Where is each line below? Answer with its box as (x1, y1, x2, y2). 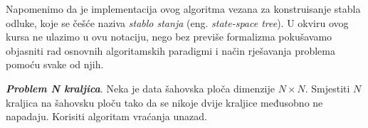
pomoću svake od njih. (6, 57, 104, 72)
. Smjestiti (305, 80, 350, 95)
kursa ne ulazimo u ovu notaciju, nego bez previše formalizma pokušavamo (6, 29, 332, 44)
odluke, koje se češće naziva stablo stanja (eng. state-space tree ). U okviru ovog (6, 15, 349, 30)
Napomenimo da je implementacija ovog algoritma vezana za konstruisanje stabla (6, 1, 361, 16)
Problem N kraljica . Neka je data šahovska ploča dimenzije (6, 80, 275, 95)
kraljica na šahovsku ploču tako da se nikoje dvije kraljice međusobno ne (6, 95, 323, 110)
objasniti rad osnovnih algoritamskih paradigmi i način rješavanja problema (6, 43, 335, 58)
